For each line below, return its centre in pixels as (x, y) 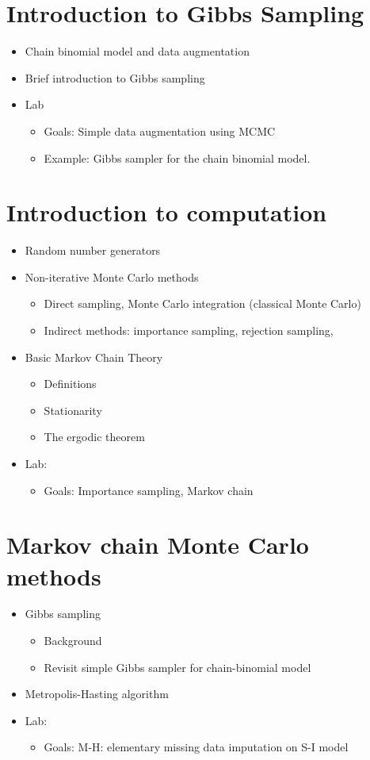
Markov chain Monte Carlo (158, 545)
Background (73, 641)
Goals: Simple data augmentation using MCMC (160, 131)
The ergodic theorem (94, 437)
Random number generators (93, 250)
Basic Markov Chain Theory (94, 357)
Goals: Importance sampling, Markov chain (149, 490)
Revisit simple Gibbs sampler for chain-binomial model (177, 667)
